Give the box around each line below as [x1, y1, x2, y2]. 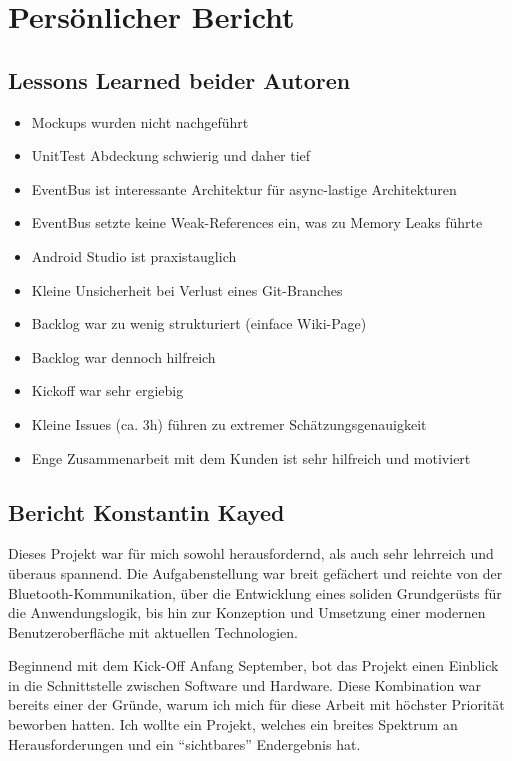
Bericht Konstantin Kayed [8, 496, 285, 527]
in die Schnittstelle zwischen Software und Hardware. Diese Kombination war [8, 674, 482, 695]
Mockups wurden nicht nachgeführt [31, 111, 249, 132]
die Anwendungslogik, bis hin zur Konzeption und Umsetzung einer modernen [8, 602, 486, 623]
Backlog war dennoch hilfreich [31, 346, 216, 367]
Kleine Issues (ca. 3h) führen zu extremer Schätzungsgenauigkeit [31, 413, 427, 434]
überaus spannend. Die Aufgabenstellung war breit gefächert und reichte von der [8, 562, 503, 583]
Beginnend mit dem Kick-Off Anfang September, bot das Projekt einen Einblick [8, 655, 499, 676]
